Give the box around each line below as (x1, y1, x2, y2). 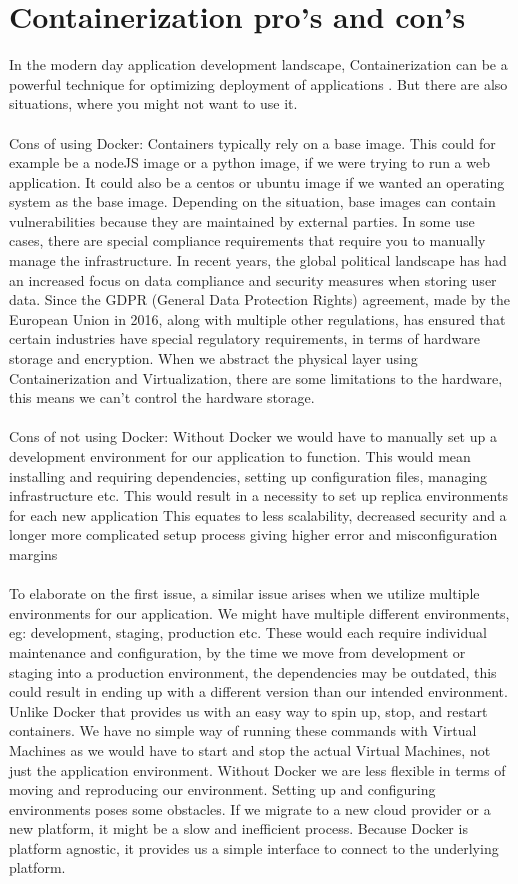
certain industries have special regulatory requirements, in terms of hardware (9, 328, 480, 349)
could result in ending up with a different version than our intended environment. (9, 681, 508, 702)
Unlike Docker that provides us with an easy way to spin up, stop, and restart (9, 700, 488, 721)
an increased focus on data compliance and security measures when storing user (9, 269, 497, 290)
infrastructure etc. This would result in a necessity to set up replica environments (9, 485, 508, 506)
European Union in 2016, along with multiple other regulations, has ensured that (9, 308, 506, 329)
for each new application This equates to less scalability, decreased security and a (9, 504, 507, 525)
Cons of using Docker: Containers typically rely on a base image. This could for (9, 132, 496, 153)
